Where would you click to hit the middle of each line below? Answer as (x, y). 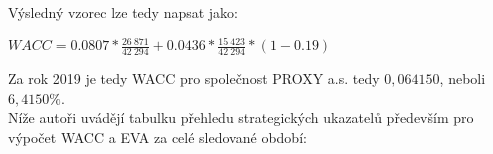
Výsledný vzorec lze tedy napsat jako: (123, 12)
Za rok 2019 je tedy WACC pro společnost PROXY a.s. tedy (194, 77)
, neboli (462, 77)
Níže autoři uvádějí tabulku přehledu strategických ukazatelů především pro (241, 117)
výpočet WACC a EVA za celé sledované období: (157, 136)
